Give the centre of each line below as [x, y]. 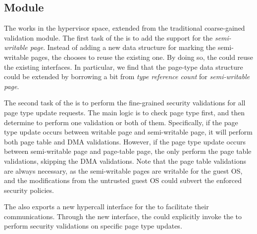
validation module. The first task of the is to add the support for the [108, 37]
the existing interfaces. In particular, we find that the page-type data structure [124, 67]
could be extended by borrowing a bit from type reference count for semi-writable [127, 76]
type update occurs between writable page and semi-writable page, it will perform [128, 132]
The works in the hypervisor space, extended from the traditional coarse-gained [125, 28]
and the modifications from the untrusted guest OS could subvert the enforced [123, 180]
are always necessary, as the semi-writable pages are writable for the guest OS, [123, 170]
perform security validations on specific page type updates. [93, 226]
